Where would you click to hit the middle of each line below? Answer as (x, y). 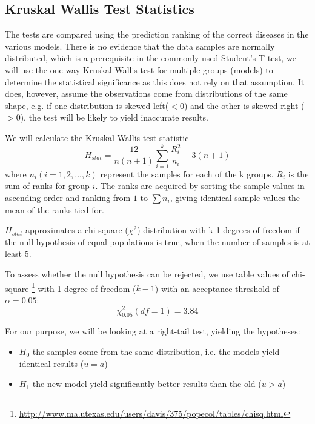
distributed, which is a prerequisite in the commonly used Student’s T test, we (151, 58)
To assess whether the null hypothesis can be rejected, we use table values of (147, 274)
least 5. (18, 253)
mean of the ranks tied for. (55, 209)
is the (298, 174)
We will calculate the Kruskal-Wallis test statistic (97, 137)
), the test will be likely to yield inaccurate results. (114, 117)
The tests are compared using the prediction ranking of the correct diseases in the (157, 34)
